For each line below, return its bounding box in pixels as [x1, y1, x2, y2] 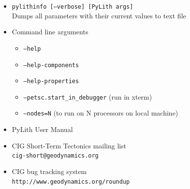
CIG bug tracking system [12, 166, 87, 176]
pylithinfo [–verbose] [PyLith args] [12, 3, 133, 10]
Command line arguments [12, 27, 88, 37]
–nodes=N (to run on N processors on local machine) [23, 108, 178, 118]
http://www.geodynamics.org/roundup [12, 178, 130, 185]
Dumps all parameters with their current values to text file [12, 10, 186, 20]
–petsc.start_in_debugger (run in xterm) [23, 91, 152, 102]
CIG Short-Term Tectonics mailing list [12, 140, 127, 150]
